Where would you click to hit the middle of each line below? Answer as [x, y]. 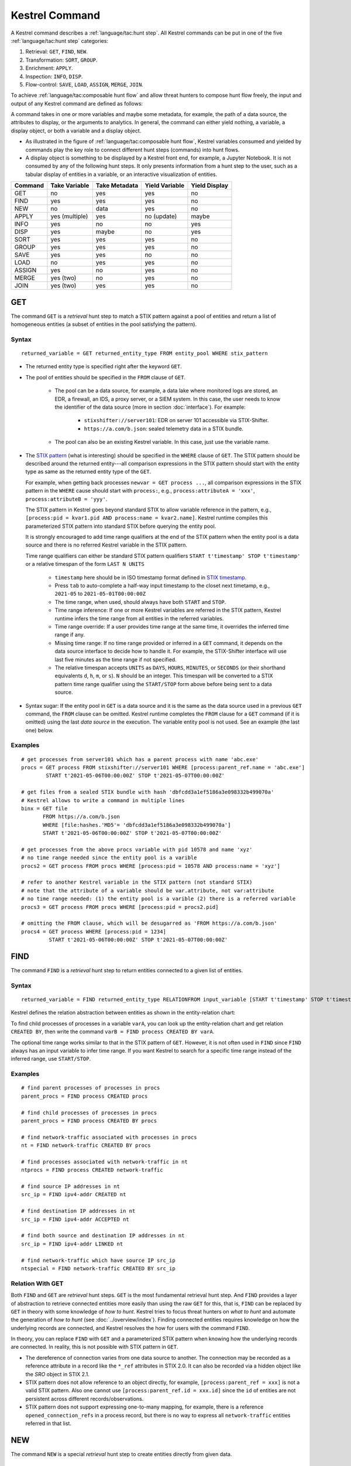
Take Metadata [117, 186]
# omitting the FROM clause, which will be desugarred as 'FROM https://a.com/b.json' [149, 923]
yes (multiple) [69, 216]
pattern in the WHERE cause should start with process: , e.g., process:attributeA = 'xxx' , [140, 491]
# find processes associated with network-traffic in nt [105, 1162]
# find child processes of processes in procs [89, 1112]
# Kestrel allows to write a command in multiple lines [103, 800]
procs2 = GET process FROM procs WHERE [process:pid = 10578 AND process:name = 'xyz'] [151, 866]
